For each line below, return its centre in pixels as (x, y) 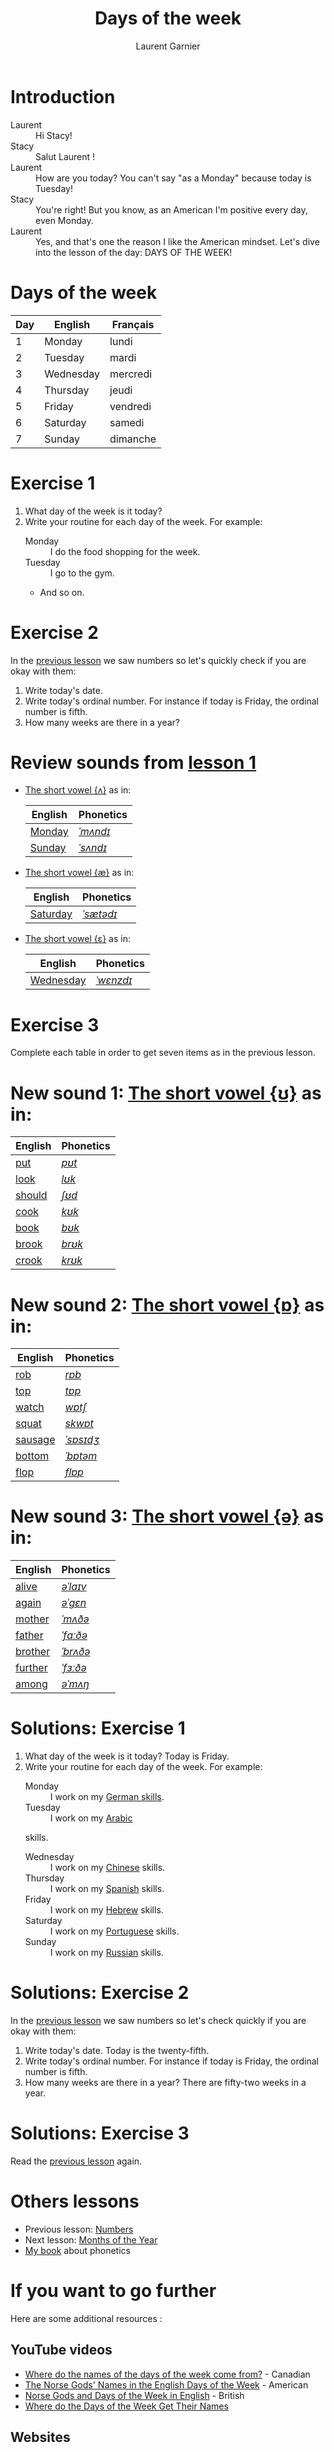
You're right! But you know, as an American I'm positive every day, (171, 209)
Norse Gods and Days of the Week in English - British (134, 2395)
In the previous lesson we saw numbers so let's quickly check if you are (158, 660)
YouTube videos (61, 2350)
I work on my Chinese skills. (107, 1868)
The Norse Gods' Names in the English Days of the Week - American (166, 2384)
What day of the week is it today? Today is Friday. (127, 1756)
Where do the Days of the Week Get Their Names (126, 2406)
